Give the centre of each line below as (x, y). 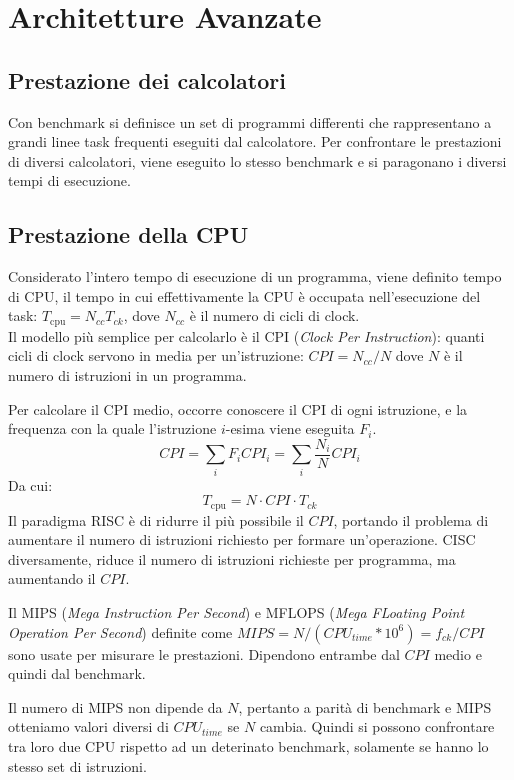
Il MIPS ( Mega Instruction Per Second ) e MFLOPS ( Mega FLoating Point (236, 611)
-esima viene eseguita (290, 428)
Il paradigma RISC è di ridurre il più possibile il (156, 519)
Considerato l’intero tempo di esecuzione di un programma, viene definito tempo (255, 276)
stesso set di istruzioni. (77, 765)
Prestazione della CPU (128, 234)
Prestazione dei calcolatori (147, 79)
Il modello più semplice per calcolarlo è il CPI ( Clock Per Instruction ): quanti (246, 335)
